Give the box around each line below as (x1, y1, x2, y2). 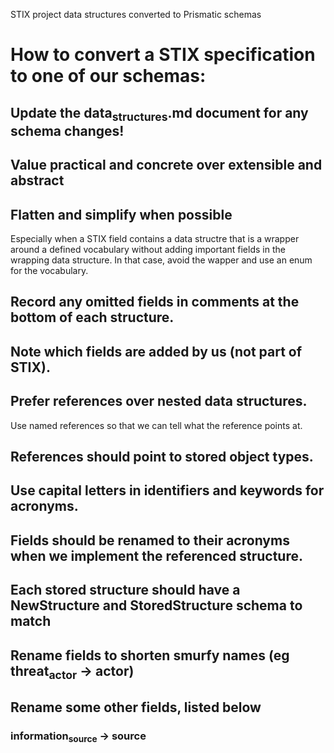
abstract (10, 172, 65, 189)
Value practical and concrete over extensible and (10, 157, 323, 174)
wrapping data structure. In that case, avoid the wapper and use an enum (10, 254, 313, 266)
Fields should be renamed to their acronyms (10, 532, 290, 549)
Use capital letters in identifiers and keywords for (10, 482, 325, 499)
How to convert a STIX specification (10, 44, 316, 66)
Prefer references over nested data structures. (10, 393, 308, 410)
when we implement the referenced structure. (10, 547, 303, 564)
